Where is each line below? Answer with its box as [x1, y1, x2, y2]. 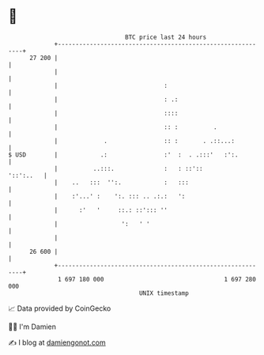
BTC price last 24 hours [125, 33, 207, 41]
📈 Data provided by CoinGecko [8, 304, 111, 313]
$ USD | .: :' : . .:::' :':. [8, 150, 239, 159]
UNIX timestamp [138, 289, 190, 297]
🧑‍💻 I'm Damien [8, 322, 57, 331]
